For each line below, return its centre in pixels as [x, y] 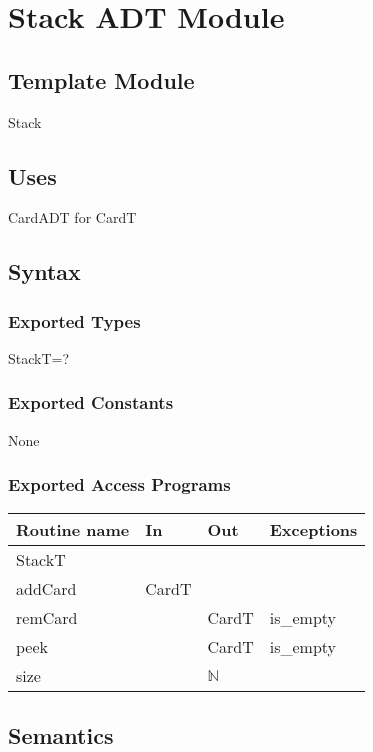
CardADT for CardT [72, 217]
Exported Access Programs [119, 484]
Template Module [101, 79]
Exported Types [74, 320]
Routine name [73, 529]
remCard [47, 617]
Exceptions [313, 529]
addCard [46, 588]
